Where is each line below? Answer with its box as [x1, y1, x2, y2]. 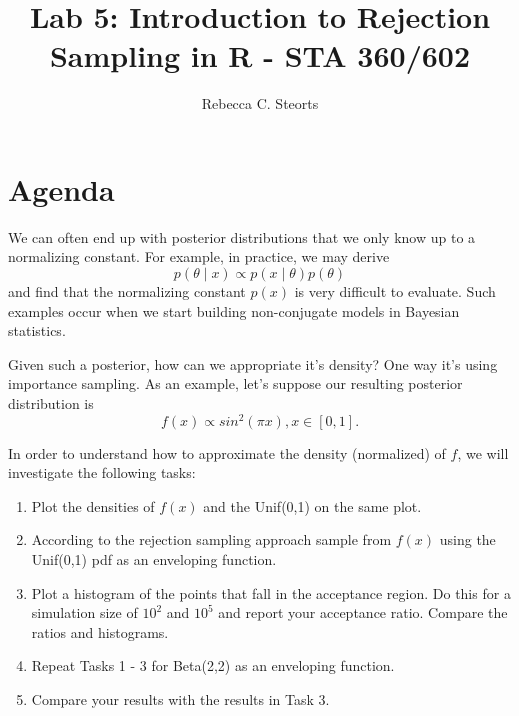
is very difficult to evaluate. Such [294, 281, 496, 302]
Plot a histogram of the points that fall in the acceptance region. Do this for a [31, 582, 511, 603]
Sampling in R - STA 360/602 [49, 35, 471, 76]
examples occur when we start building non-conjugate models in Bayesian [8, 300, 460, 321]
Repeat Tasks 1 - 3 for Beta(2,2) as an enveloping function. [31, 655, 395, 676]
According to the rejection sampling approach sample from [31, 529, 392, 550]
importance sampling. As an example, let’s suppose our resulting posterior [8, 373, 463, 394]
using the [439, 529, 496, 550]
